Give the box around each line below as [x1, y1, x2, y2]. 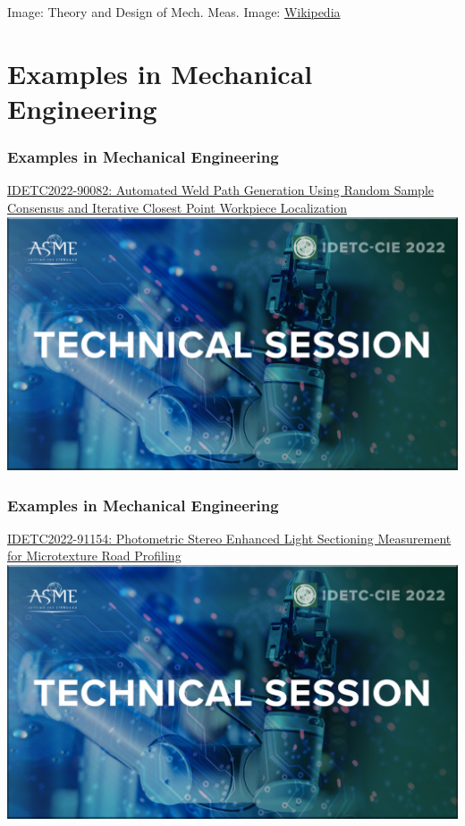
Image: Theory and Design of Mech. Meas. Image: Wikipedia [7, 3, 341, 21]
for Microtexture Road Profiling [7, 546, 182, 565]
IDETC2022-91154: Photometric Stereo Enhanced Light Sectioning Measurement [7, 528, 452, 547]
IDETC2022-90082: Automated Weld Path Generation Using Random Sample [7, 181, 435, 199]
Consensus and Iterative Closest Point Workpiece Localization [7, 198, 348, 216]
